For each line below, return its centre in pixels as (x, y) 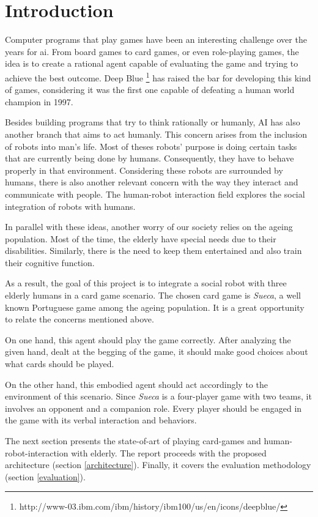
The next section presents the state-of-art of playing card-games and (133, 441)
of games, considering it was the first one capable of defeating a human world (150, 90)
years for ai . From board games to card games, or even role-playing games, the (152, 51)
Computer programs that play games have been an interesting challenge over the (156, 39)
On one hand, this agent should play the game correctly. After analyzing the (148, 339)
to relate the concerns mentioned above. (79, 319)
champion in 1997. (39, 101)
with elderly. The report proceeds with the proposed (169, 452)
